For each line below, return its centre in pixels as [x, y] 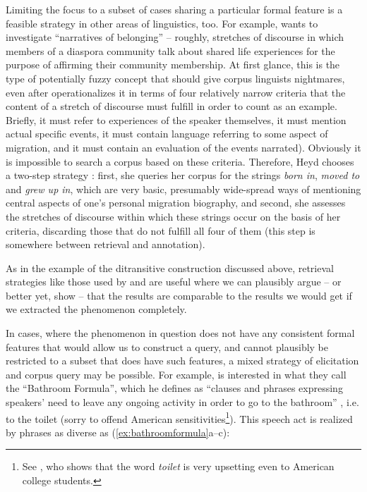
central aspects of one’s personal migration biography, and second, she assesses [176, 203]
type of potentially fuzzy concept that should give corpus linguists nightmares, [175, 78]
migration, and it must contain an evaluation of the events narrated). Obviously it [183, 147]
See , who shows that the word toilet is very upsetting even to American [178, 466]
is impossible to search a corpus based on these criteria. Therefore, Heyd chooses [180, 161]
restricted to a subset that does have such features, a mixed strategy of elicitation [182, 361]
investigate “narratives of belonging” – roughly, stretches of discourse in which [175, 37]
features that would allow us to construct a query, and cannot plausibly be [167, 346]
